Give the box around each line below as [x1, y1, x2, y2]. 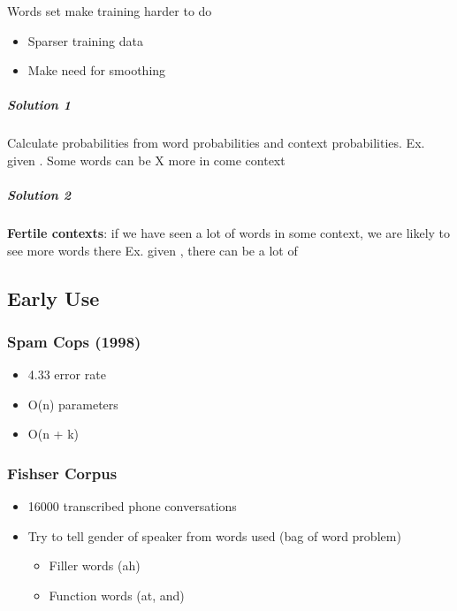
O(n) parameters [27, 394, 118, 413]
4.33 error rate [27, 365, 106, 384]
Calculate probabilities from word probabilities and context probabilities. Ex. [7, 134, 425, 152]
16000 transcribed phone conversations [27, 497, 237, 516]
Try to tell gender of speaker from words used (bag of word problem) [27, 526, 401, 545]
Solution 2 [7, 186, 72, 204]
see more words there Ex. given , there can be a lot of [7, 241, 298, 259]
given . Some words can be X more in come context [7, 150, 286, 169]
